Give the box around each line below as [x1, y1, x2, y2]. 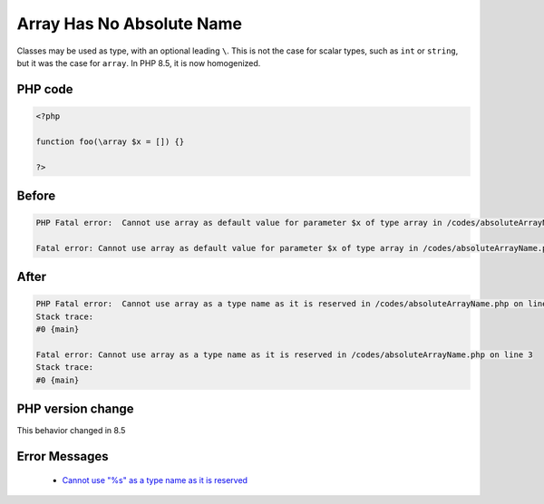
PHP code [16, 82, 73, 97]
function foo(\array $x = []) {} [35, 136, 185, 147]
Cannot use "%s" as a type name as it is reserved [62, 474, 248, 485]
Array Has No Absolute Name [16, 14, 242, 34]
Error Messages [16, 449, 109, 464]
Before [16, 188, 56, 203]
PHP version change [16, 402, 135, 417]
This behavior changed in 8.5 [16, 425, 126, 436]
